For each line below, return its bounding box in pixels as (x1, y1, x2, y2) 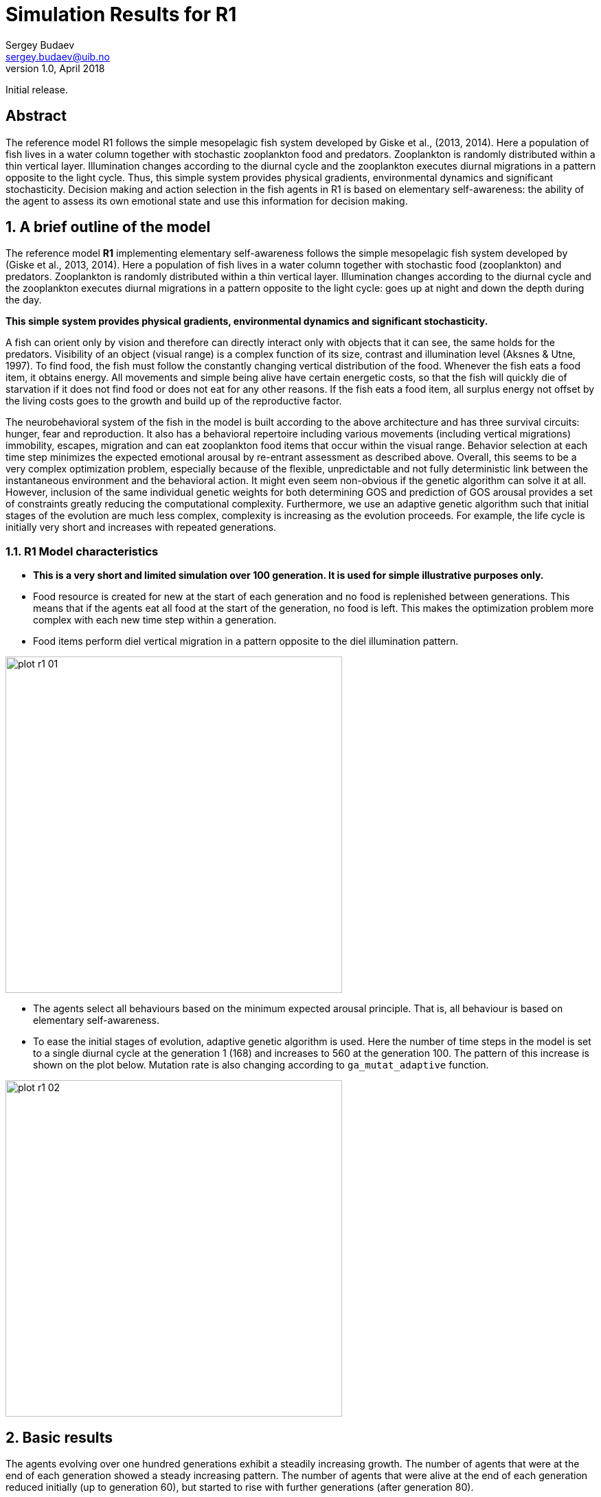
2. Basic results (5, 1428, 113, 1446)
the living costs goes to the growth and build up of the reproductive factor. (5, 395, 342, 407)
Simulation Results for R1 (5, 3, 237, 26)
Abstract (5, 107, 67, 125)
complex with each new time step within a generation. (33, 614, 277, 626)
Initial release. (5, 83, 68, 95)
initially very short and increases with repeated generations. (5, 521, 277, 534)
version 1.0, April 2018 (5, 62, 105, 74)
